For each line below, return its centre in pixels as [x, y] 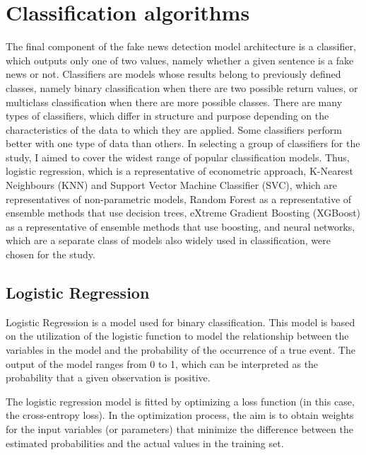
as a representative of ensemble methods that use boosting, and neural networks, [181, 226]
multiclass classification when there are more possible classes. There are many [174, 102]
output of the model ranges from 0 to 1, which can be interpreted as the [162, 363]
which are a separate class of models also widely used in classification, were [168, 240]
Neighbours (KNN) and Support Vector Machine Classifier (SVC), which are [172, 185]
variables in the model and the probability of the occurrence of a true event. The [181, 350]
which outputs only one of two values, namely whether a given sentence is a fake [180, 60]
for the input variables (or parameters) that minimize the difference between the [179, 428]
